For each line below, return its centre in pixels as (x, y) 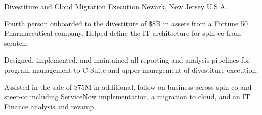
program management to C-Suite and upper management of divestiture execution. (131, 69)
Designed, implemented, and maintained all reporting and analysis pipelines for (127, 60)
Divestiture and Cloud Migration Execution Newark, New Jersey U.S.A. (116, 6)
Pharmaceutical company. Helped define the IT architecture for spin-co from (123, 33)
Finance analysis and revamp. (50, 106)
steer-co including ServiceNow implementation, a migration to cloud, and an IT (127, 97)
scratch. (16, 43)
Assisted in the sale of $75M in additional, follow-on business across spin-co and (128, 87)
